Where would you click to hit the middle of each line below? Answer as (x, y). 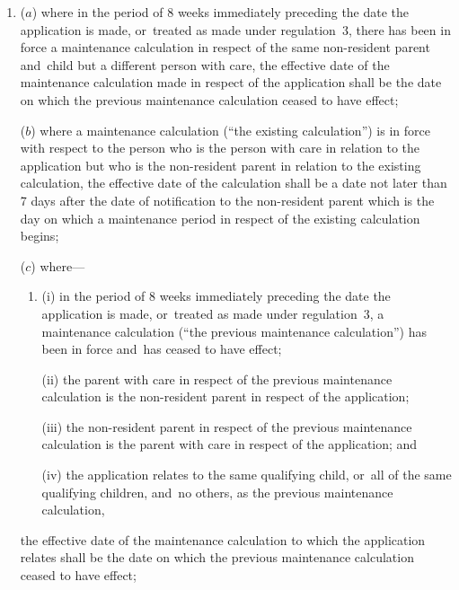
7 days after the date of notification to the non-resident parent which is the (227, 200)
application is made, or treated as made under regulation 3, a (213, 313)
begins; (40, 236)
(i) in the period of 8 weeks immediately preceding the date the (216, 296)
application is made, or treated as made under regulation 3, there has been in (235, 29)
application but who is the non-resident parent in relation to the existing (221, 165)
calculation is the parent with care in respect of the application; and (229, 444)
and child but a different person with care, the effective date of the (205, 64)
